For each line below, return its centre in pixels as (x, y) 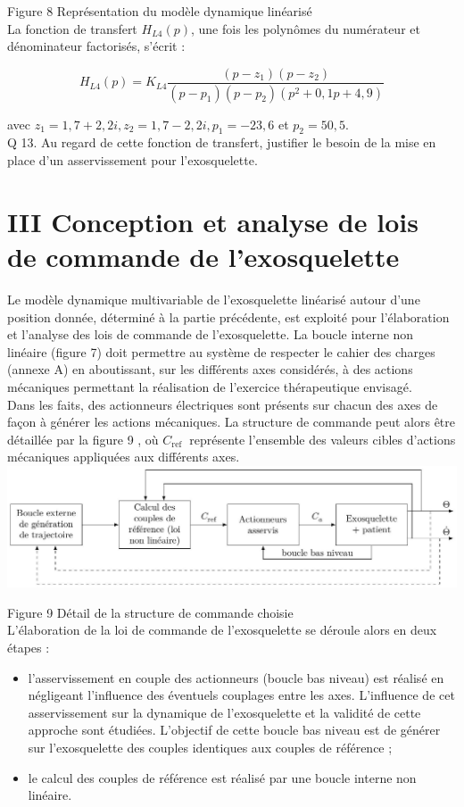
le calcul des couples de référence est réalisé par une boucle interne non (222, 777)
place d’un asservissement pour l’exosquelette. (133, 160)
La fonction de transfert (72, 28)
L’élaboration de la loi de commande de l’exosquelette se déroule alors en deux (222, 630)
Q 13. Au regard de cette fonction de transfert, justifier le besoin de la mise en (222, 142)
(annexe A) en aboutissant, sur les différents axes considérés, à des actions (210, 369)
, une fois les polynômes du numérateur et (306, 28)
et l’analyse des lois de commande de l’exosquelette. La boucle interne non (211, 334)
